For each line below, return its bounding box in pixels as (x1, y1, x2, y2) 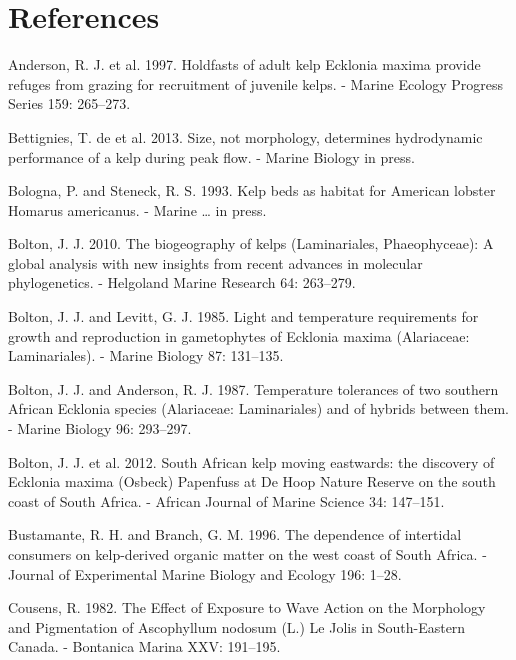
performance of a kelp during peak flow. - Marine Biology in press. (8, 146, 415, 167)
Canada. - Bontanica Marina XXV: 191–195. (8, 636, 281, 657)
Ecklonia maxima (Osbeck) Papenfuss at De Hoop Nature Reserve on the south (8, 471, 496, 492)
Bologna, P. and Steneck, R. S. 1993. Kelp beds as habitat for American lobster (8, 180, 496, 201)
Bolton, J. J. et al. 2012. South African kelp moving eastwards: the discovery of (8, 451, 495, 472)
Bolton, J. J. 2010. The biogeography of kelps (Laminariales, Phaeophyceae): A (8, 233, 494, 254)
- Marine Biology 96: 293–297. (8, 418, 192, 439)
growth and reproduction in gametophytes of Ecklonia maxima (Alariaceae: (8, 325, 470, 346)
